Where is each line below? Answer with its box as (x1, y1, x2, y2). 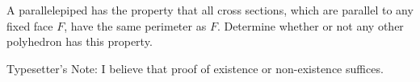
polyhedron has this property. (6, 33, 153, 50)
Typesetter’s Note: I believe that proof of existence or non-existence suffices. (6, 59, 384, 76)
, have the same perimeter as (64, 17, 207, 34)
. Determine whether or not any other (216, 17, 404, 34)
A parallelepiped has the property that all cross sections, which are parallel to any (6, 2, 414, 18)
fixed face (6, 17, 53, 34)
